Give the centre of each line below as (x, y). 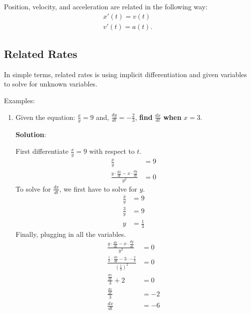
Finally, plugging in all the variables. (71, 234)
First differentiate (42, 151)
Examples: (19, 100)
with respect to (112, 151)
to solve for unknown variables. (51, 84)
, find (144, 117)
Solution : (31, 134)
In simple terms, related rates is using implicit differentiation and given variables (125, 74)
